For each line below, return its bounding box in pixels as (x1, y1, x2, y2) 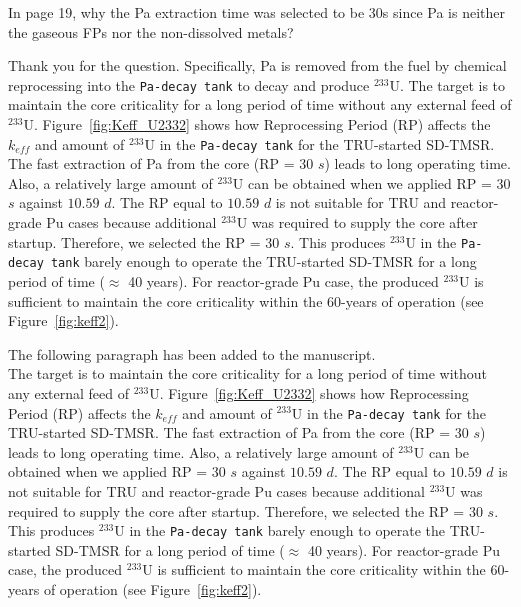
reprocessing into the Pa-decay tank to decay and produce (8, 74, 370, 95)
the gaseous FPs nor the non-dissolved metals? (8, 21, 294, 42)
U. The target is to (389, 74, 506, 95)
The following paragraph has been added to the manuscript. (8, 343, 376, 364)
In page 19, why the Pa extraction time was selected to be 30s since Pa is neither (8, 2, 505, 22)
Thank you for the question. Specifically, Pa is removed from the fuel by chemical (8, 55, 507, 76)
